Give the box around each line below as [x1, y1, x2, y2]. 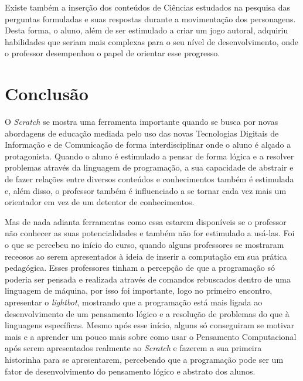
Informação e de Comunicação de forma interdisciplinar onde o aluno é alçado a [5, 138, 291, 151]
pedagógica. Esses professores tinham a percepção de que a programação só [5, 261, 275, 274]
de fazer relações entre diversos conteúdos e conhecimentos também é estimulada [5, 173, 294, 185]
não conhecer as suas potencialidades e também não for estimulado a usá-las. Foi [5, 227, 295, 239]
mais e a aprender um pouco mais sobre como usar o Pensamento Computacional [5, 330, 297, 342]
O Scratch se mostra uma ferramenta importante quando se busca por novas [5, 115, 278, 128]
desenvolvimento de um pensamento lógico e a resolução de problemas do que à [5, 307, 290, 319]
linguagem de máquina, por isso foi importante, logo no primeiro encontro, [5, 284, 273, 297]
